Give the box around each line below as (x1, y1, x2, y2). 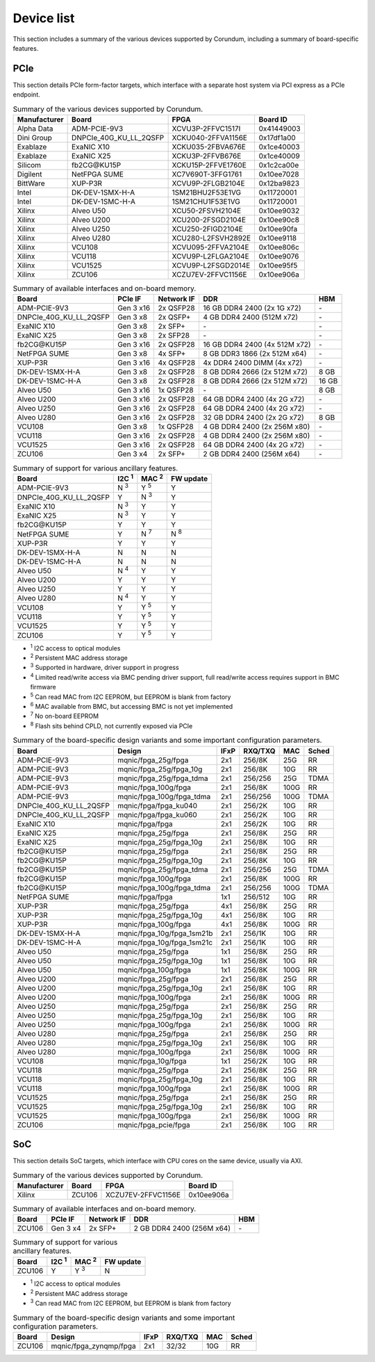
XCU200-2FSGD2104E (172, 215, 247, 224)
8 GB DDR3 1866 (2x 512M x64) (203, 349, 307, 359)
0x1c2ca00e (258, 161, 299, 170)
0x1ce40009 (258, 151, 300, 161)
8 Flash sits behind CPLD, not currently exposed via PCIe (30, 721, 193, 730)
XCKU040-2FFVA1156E (172, 133, 248, 142)
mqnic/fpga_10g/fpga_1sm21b (117, 928, 213, 938)
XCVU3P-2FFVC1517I (172, 124, 241, 133)
